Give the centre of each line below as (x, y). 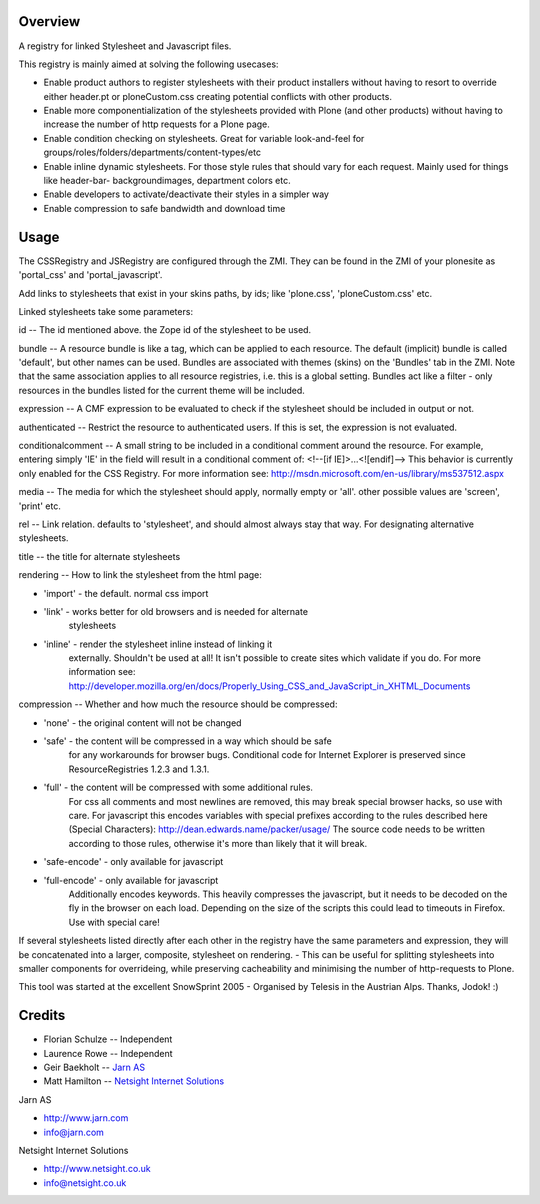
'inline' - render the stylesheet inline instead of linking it (158, 644)
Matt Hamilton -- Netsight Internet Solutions (134, 1081)
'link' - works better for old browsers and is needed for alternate (176, 611)
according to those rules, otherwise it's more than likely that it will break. (218, 843)
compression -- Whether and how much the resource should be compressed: (178, 704)
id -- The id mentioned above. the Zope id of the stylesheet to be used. (165, 330)
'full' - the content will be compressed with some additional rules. (178, 787)
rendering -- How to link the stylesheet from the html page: (140, 575)
